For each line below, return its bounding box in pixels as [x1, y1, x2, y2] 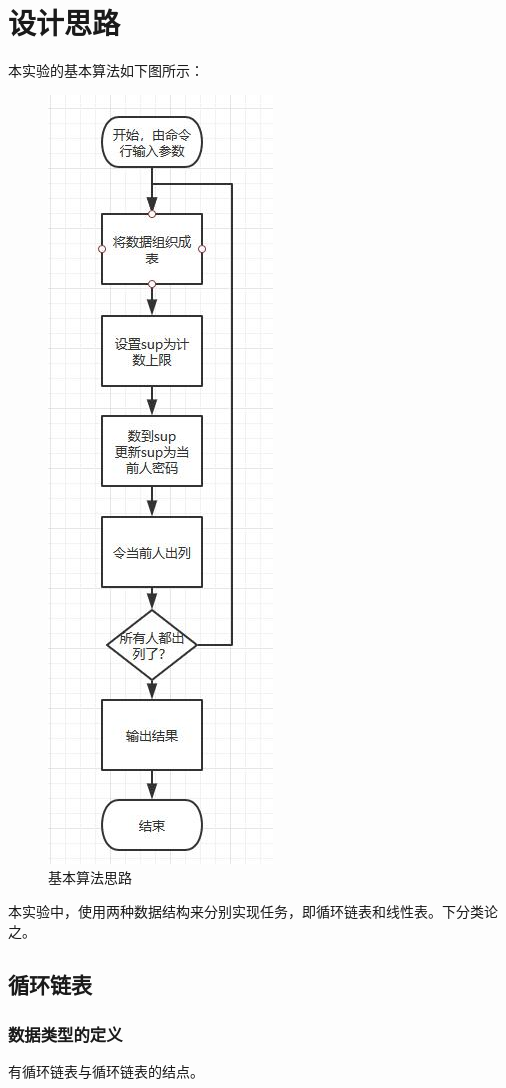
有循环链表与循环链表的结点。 [8, 1061, 204, 1082]
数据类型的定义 [8, 1021, 123, 1046]
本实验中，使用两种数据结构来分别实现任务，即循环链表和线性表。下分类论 [8, 900, 498, 921]
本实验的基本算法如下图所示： [8, 60, 204, 81]
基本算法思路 [48, 867, 132, 888]
